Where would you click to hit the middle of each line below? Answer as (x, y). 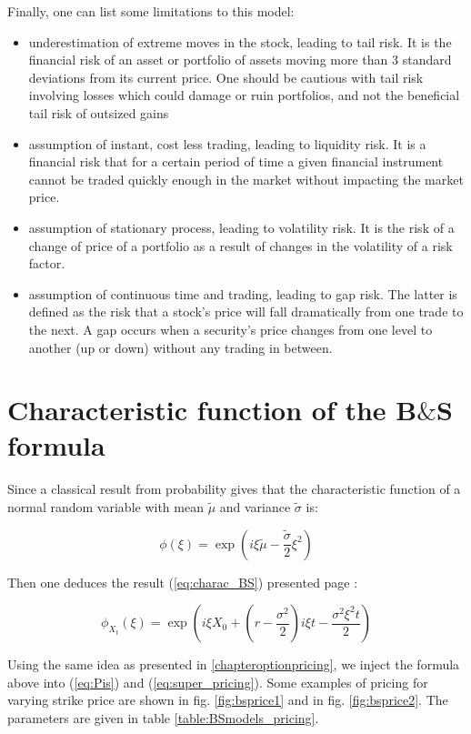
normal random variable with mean (105, 507)
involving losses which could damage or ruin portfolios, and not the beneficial (244, 95)
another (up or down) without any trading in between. (180, 347)
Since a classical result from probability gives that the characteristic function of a (234, 489)
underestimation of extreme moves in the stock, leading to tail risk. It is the (240, 41)
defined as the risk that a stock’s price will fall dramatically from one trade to (246, 312)
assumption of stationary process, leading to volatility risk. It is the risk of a (241, 227)
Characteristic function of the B (212, 410)
